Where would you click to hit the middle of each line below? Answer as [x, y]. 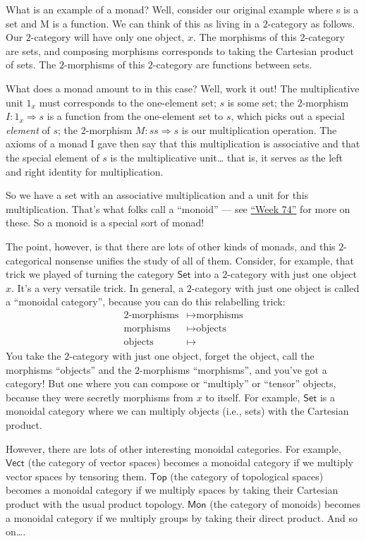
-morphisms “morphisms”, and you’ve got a [233, 369]
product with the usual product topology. [95, 503]
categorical [29, 260]
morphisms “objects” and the [69, 369]
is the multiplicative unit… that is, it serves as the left [227, 157]
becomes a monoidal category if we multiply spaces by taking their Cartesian [172, 490]
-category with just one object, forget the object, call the [192, 355]
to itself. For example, [253, 397]
